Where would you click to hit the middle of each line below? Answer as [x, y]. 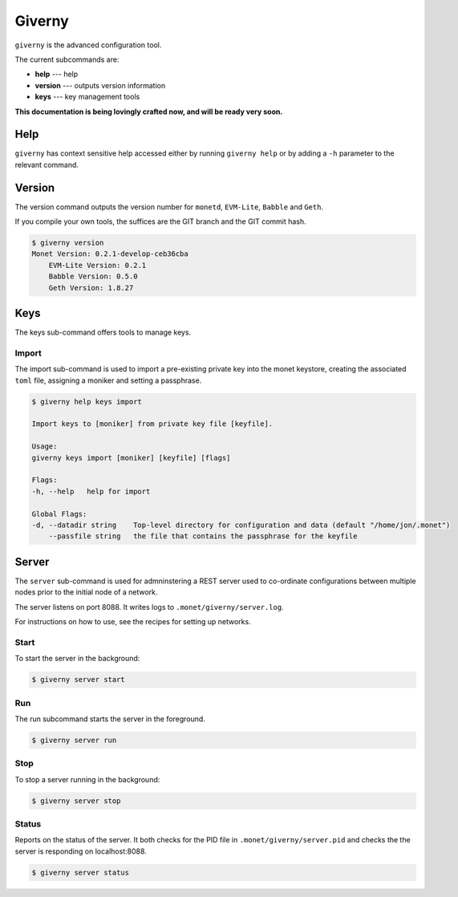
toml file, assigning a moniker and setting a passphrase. [108, 380]
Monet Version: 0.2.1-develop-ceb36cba [110, 254]
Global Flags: [59, 514]
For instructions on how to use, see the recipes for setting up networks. [133, 622]
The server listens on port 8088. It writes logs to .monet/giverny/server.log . [149, 607]
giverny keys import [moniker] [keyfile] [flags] [131, 458]
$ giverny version [68, 243]
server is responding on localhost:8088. [81, 851]
